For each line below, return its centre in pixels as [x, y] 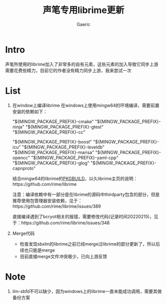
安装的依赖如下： [30, 111]
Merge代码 [23, 233]
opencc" [21, 157]
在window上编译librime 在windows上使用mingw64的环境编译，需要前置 [86, 105]
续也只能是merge [37, 250]
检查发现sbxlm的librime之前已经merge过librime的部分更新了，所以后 [90, 244]
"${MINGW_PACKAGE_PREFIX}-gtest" [65, 127]
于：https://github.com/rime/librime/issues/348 [61, 223]
